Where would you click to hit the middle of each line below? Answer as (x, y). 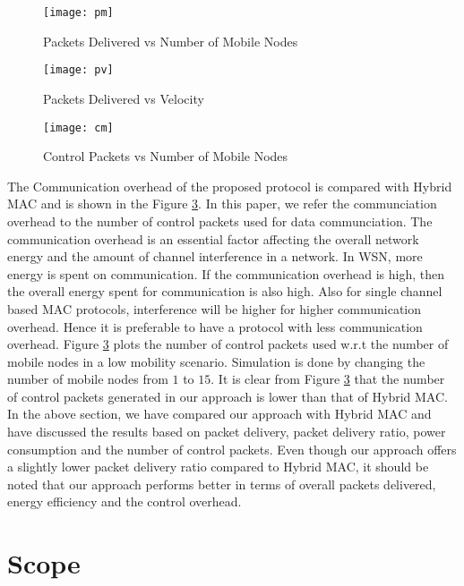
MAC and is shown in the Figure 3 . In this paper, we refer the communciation (222, 204)
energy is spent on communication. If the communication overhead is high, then (226, 273)
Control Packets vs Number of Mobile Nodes (166, 156)
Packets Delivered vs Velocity (124, 98)
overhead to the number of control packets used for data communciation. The (220, 221)
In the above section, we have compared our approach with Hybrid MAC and (219, 414)
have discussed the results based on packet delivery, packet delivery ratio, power (227, 432)
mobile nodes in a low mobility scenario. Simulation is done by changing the (216, 361)
